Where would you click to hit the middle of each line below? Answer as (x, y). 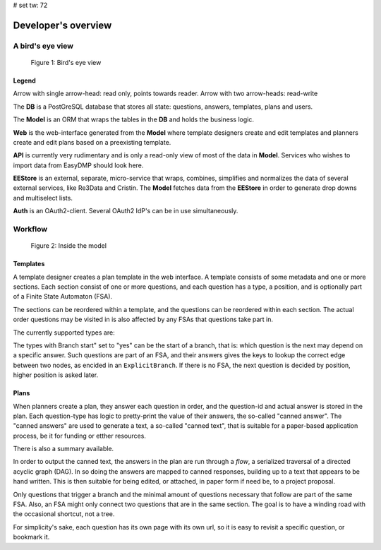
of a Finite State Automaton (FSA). (63, 297)
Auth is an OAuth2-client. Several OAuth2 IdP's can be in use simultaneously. (126, 211)
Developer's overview (62, 25)
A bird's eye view (43, 46)
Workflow (30, 229)
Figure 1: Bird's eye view (66, 62)
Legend (24, 80)
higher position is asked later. (56, 375)
